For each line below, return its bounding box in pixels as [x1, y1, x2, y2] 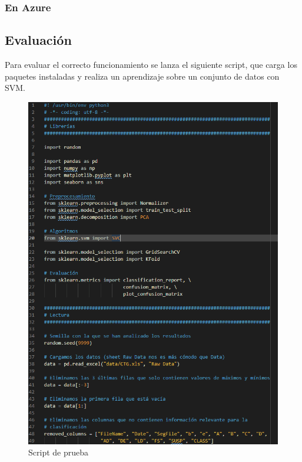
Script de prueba [28, 446, 88, 458]
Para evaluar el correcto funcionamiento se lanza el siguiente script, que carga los [5, 58, 297, 71]
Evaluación [5, 31, 72, 49]
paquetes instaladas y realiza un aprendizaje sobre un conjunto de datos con [5, 70, 280, 82]
